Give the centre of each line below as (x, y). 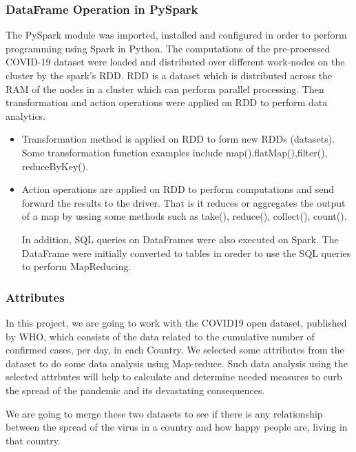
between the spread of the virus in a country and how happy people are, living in (177, 427)
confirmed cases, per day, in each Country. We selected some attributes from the (175, 350)
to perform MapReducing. (76, 266)
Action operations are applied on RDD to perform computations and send (178, 189)
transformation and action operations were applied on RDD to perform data (167, 102)
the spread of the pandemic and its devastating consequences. (135, 390)
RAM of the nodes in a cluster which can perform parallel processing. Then (165, 89)
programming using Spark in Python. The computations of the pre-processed (168, 48)
